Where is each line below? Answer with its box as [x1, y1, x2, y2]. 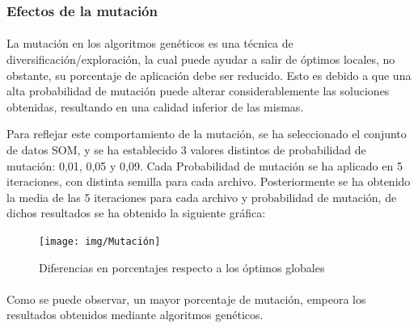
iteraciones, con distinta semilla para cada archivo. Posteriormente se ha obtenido [6, 173, 411, 190]
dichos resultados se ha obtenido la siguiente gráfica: [6, 204, 266, 221]
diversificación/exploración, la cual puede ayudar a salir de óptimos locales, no [6, 51, 395, 68]
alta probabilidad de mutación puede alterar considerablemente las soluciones [6, 82, 390, 99]
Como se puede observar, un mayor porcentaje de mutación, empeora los [6, 290, 366, 307]
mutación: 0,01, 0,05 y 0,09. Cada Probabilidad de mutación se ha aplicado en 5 [6, 157, 403, 174]
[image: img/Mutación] [39, 235, 161, 247]
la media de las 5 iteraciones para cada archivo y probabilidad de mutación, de [6, 188, 397, 205]
